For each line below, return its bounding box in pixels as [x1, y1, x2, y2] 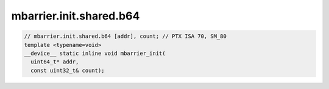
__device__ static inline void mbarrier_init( [24, 49, 166, 57]
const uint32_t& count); [30, 67, 105, 74]
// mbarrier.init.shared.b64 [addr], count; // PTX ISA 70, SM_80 [24, 33, 227, 40]
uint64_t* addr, [30, 59, 79, 65]
